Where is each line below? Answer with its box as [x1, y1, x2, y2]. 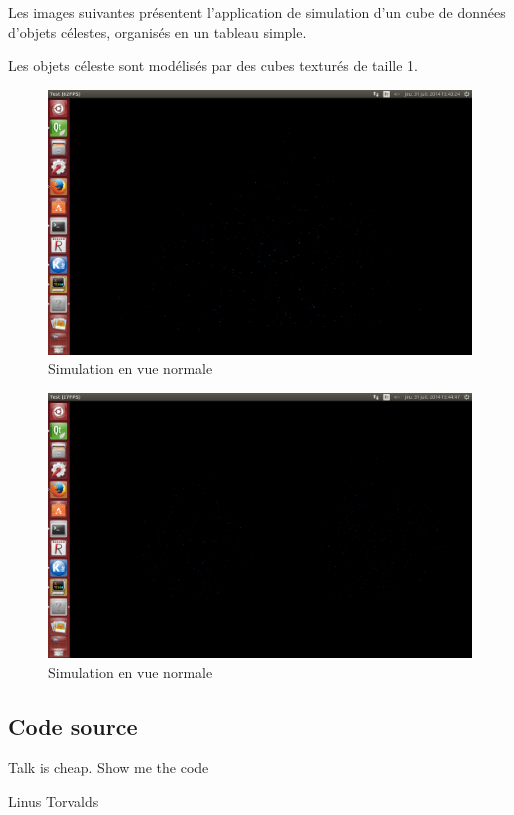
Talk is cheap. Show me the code [8, 757, 209, 778]
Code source [8, 710, 138, 741]
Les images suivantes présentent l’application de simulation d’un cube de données [8, 2, 506, 22]
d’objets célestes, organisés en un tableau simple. [8, 21, 307, 42]
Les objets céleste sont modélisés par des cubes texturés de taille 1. [8, 55, 418, 76]
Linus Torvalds [8, 790, 99, 811]
